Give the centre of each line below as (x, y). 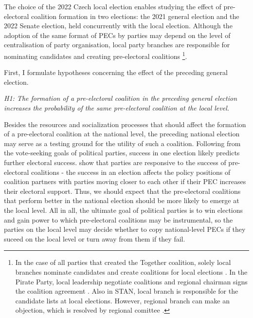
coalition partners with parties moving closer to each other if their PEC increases (125, 181)
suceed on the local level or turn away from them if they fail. (95, 238)
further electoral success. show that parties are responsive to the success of (115, 162)
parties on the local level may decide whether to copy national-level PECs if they (125, 229)
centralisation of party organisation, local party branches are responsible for (117, 45)
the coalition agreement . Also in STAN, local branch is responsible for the (127, 291)
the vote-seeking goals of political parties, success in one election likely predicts (122, 153)
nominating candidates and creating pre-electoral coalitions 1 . (96, 55)
